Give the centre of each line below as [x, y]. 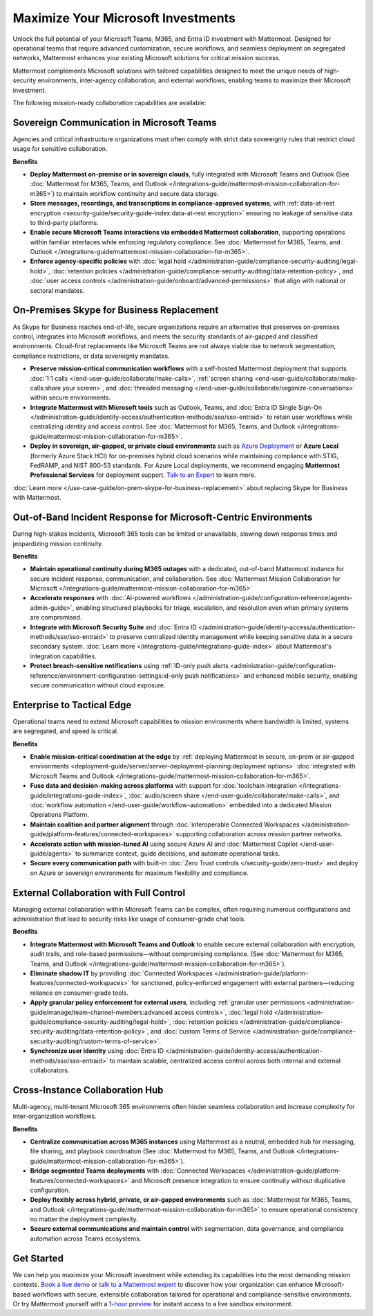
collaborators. [50, 1070]
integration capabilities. [63, 656]
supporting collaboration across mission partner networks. [259, 834]
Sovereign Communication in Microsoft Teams [115, 122]
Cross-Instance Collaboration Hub [88, 1090]
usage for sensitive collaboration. [60, 149]
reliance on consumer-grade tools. [79, 993]
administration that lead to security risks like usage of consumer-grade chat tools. [129, 919]
